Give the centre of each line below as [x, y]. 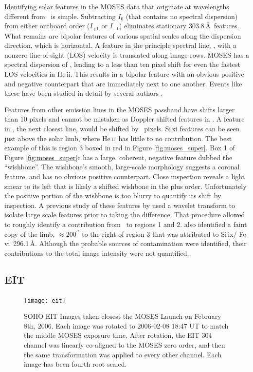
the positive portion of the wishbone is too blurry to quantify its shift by [113, 196]
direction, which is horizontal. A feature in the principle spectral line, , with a [120, 45]
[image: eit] [45, 300]
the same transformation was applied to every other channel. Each [123, 354]
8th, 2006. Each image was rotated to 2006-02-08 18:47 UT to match [126, 325]
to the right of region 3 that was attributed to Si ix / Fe [164, 234]
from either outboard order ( [47, 26]
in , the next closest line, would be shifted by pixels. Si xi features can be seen [122, 128]
